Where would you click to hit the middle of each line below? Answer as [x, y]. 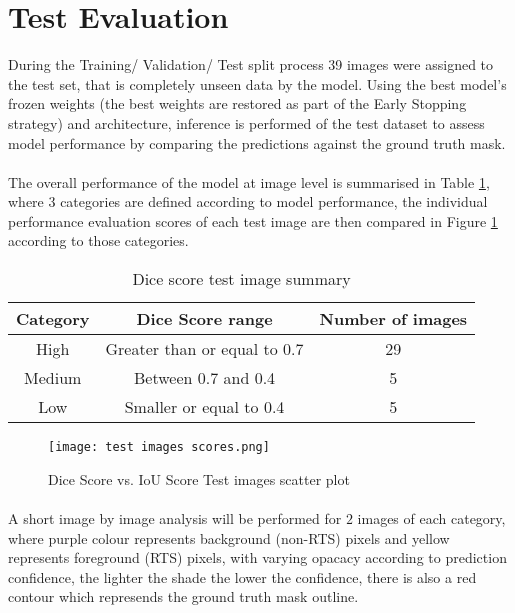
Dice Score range [204, 319]
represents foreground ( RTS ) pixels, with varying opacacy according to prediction [257, 557]
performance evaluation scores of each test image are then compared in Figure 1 [253, 220]
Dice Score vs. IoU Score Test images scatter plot [199, 478]
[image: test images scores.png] [159, 447]
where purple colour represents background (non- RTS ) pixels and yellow [229, 537]
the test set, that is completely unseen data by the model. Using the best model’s [257, 83]
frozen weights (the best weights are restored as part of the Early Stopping [237, 103]
